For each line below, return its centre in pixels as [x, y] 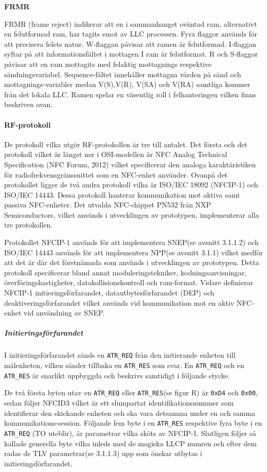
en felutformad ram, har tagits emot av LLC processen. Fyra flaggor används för [131, 34]
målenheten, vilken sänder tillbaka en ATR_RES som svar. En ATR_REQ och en [124, 365]
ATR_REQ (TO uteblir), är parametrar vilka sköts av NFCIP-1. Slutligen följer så [130, 433]
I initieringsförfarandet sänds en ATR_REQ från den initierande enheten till [120, 355]
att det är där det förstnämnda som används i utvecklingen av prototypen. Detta [132, 262]
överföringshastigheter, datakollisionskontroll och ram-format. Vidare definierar [129, 282]
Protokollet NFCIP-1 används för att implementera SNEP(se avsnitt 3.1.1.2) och [131, 242]
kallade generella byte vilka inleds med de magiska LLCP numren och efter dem [130, 443]
